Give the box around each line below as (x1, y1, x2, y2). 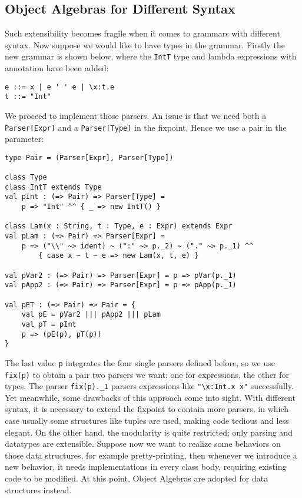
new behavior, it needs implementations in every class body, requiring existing (5, 460, 287, 473)
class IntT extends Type (5, 182, 102, 191)
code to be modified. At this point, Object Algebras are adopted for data (5, 472, 268, 484)
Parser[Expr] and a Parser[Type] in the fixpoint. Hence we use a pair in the (5, 121, 287, 133)
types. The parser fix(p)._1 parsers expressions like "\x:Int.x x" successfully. (5, 380, 294, 392)
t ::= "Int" (5, 92, 51, 101)
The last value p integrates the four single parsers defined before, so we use (5, 356, 275, 368)
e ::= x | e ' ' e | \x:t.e (5, 82, 115, 91)
